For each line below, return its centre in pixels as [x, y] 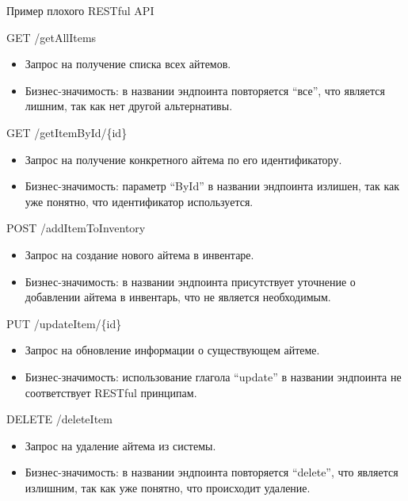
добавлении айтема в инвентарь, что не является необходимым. [178, 297]
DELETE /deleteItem [59, 419]
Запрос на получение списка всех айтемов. [128, 64]
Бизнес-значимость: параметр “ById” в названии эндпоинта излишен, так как [212, 186]
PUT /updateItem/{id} [64, 323]
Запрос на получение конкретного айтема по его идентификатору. [183, 159]
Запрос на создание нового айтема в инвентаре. [139, 254]
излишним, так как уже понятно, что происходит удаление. [168, 487]
